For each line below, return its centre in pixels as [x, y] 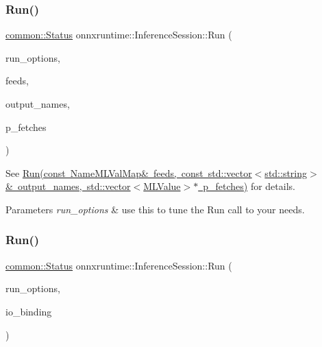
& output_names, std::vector [68, 186]
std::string [286, 172]
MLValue [162, 186]
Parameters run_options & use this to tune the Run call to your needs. [155, 209]
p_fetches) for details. [249, 186]
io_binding [29, 311]
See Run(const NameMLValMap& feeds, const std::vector [129, 172]
